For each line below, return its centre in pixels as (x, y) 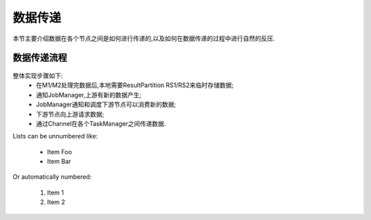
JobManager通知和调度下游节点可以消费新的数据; (106, 105)
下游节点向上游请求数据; (70, 114)
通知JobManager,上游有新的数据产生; (89, 95)
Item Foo (59, 151)
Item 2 (56, 202)
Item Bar (59, 162)
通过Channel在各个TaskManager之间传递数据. (101, 123)
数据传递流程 (40, 58)
